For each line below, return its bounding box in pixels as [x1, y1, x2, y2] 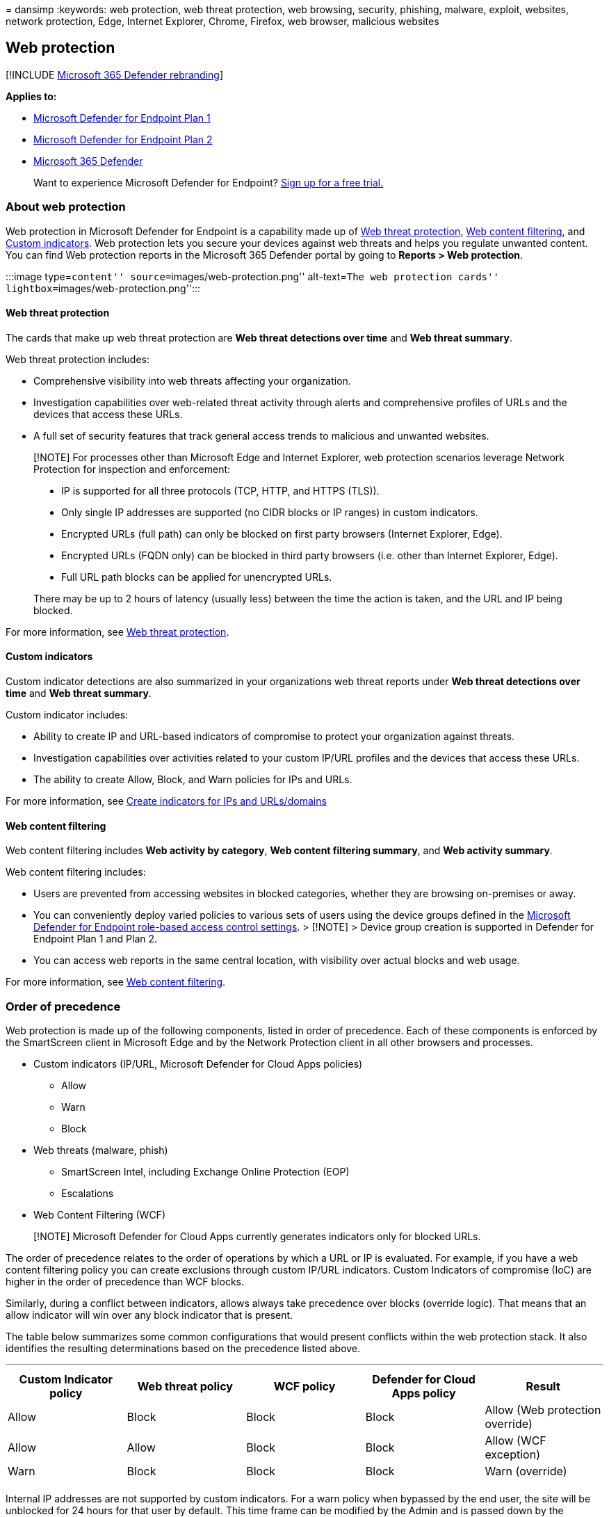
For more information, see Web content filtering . [6, 976, 226, 988]
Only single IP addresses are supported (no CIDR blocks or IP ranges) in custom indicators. [61, 506, 478, 518]
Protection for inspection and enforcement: [33, 463, 231, 475]
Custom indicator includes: [6, 709, 129, 721]
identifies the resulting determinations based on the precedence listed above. [6, 1342, 361, 1354]
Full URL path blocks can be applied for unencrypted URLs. [61, 570, 332, 583]
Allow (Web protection [485, 1403, 601, 1417]
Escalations [61, 1187, 114, 1199]
